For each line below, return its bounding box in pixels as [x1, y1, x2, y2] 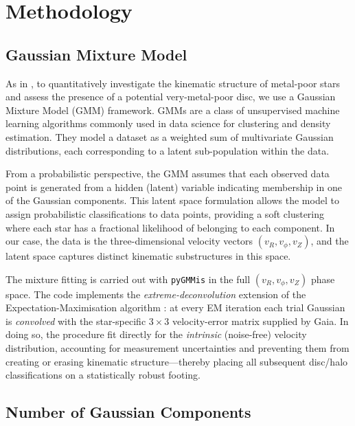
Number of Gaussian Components [5, 401, 251, 423]
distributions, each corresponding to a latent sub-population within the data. [5, 143, 330, 157]
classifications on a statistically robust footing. [5, 368, 201, 382]
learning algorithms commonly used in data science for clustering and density [5, 116, 331, 131]
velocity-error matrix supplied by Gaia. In [172, 313, 349, 328]
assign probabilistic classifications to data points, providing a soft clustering [5, 206, 325, 221]
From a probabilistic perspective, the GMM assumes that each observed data [5, 166, 330, 181]
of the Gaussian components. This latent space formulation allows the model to [5, 193, 339, 208]
